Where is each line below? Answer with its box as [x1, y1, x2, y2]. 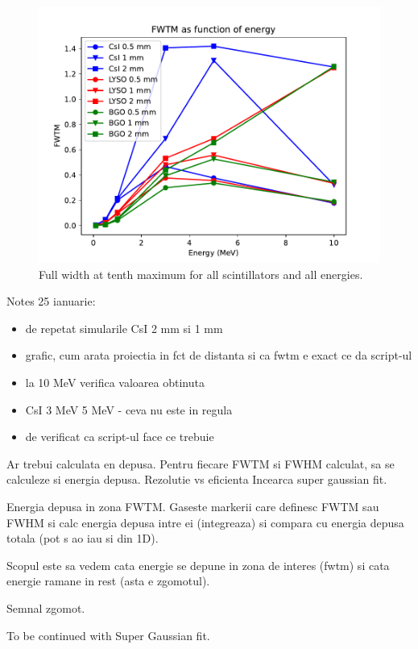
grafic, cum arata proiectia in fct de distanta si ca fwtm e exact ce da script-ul [25, 347, 412, 364]
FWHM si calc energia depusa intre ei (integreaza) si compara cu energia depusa [6, 514, 404, 530]
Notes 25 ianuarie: [6, 293, 96, 310]
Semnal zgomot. [6, 599, 85, 616]
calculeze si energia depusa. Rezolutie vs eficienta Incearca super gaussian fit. [6, 471, 387, 488]
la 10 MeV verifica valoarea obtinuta [25, 373, 205, 390]
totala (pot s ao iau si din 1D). [6, 530, 159, 547]
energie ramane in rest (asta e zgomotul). [6, 572, 210, 589]
